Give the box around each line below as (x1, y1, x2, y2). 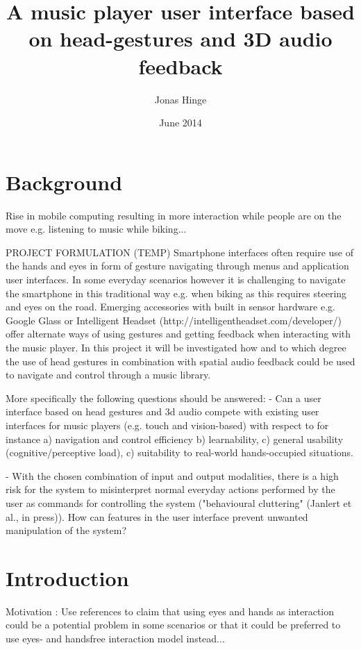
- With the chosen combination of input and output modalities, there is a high (6, 468, 339, 483)
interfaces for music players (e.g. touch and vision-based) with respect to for (6, 417, 329, 432)
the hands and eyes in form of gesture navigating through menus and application (6, 258, 349, 273)
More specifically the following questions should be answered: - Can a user (6, 390, 321, 405)
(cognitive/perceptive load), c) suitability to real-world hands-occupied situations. (6, 445, 353, 460)
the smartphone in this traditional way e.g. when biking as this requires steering (6, 285, 347, 300)
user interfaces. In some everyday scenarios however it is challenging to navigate (6, 272, 346, 286)
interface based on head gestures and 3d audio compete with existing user (6, 404, 319, 419)
